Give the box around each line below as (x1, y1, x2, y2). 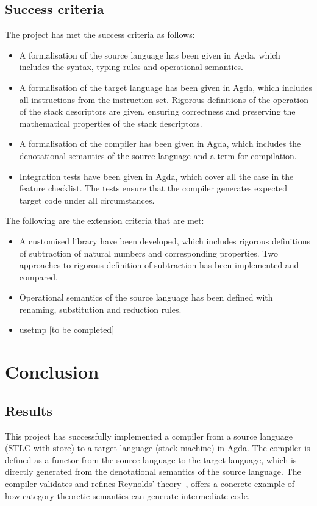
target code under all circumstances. (19, 193, 155, 206)
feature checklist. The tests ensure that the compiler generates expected (19, 182, 287, 194)
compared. (19, 270, 58, 283)
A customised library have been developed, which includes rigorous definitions (19, 234, 311, 247)
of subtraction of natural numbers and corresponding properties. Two (19, 246, 278, 259)
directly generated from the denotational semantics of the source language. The (5, 465, 301, 478)
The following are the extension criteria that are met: (5, 214, 204, 227)
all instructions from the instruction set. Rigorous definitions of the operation (19, 93, 308, 105)
